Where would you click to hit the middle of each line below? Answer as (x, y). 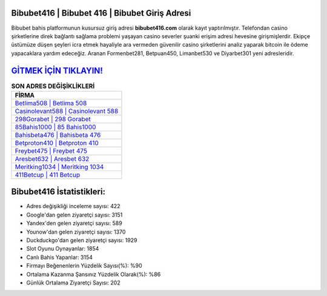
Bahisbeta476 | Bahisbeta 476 (58, 135)
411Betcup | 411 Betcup (48, 175)
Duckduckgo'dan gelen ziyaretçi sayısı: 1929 (82, 240)
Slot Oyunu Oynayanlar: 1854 (63, 249)
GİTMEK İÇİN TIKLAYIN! (57, 71)
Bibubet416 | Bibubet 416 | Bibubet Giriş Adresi (101, 13)
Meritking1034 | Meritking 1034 (59, 167)
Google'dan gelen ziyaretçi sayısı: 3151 (74, 215)
